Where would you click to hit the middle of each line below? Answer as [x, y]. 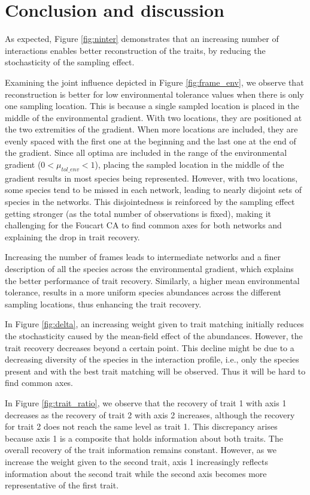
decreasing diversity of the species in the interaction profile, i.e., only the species [152, 359]
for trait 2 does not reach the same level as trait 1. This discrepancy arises [141, 426]
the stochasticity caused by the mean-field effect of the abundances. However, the [154, 335]
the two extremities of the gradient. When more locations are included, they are [151, 129]
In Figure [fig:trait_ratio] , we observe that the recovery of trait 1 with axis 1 [146, 402]
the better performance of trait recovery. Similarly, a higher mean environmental [152, 280]
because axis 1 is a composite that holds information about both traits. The [144, 438]
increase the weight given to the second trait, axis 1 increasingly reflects [136, 461]
